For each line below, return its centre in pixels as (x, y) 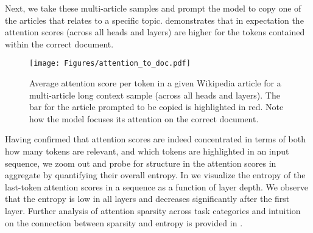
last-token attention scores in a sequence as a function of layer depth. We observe (156, 186)
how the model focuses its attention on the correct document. (144, 118)
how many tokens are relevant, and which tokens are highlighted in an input (147, 151)
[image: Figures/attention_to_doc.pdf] (110, 64)
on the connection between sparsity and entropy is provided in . (124, 222)
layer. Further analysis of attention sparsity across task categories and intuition (153, 210)
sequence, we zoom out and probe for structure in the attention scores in (141, 163)
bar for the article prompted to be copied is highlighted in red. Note (156, 107)
